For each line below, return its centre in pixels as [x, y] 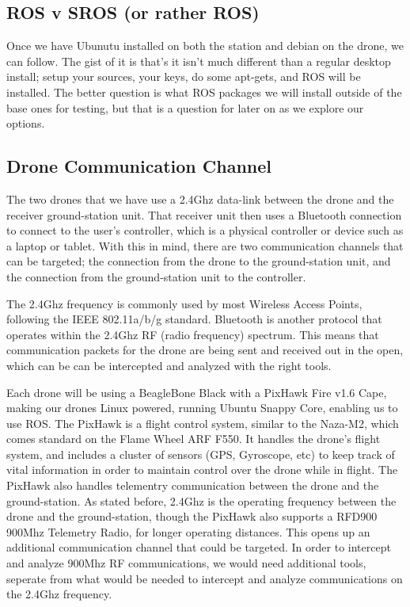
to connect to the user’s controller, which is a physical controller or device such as [205, 230]
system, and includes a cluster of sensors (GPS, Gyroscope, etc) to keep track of [201, 454]
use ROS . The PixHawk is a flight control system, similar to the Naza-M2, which [203, 423]
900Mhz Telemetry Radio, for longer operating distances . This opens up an [188, 531]
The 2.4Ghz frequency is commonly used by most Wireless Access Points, [184, 303]
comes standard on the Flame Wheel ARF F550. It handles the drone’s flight [194, 439]
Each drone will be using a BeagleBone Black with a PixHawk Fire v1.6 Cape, [197, 392]
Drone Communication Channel [139, 166]
